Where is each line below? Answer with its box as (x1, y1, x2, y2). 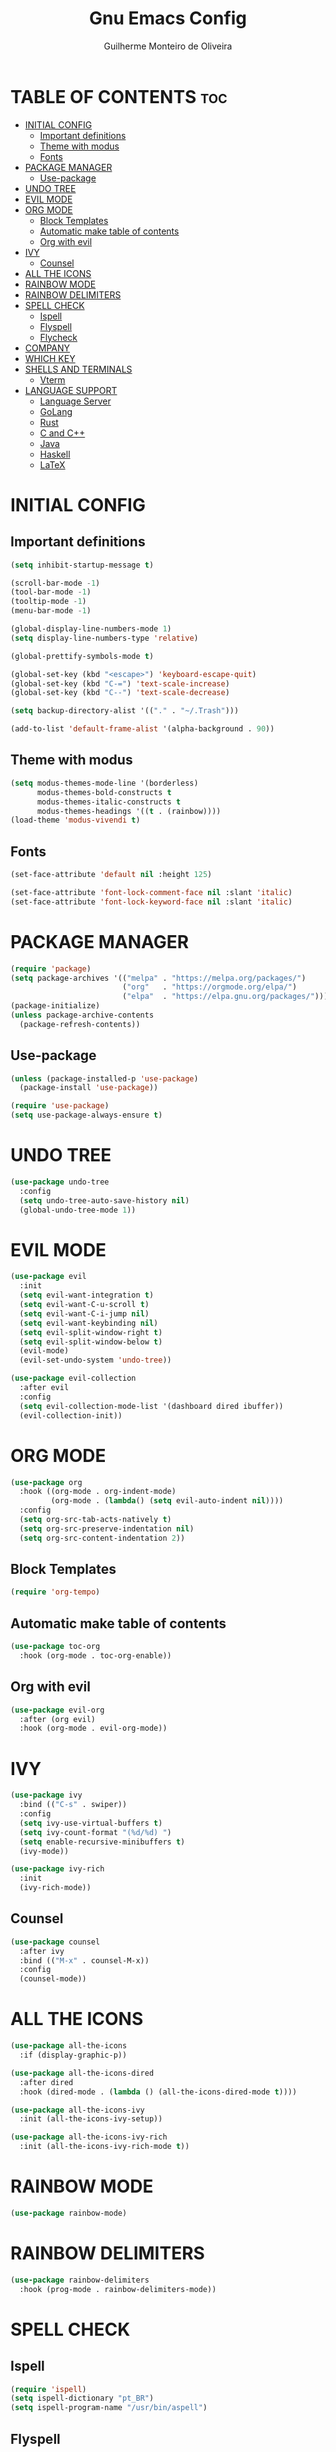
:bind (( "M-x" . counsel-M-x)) (19, 1955, 150, 1966)
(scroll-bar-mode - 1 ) (10, 578, 101, 588)
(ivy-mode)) (19, 1846, 70, 1856)
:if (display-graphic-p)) (19, 2050, 128, 2060)
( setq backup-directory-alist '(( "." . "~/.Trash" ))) (10, 706, 240, 716)
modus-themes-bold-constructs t (36, 787, 172, 797)
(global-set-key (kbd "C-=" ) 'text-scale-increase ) (10, 678, 230, 689)
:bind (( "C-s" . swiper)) (19, 1800, 128, 1810)
